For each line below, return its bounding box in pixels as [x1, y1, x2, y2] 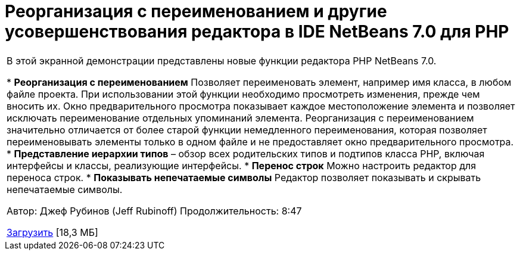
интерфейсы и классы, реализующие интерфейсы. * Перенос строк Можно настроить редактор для [7, 159, 477, 172]
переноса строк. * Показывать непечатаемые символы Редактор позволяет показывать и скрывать [7, 171, 481, 184]
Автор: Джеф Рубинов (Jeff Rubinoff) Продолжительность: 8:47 [7, 204, 302, 217]
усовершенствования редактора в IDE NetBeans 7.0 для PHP [5, 21, 509, 42]
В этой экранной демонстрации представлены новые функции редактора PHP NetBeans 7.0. [7, 54, 437, 67]
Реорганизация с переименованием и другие [5, 1, 387, 21]
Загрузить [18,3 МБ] [7, 226, 98, 238]
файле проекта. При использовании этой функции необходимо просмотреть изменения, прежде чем [7, 88, 480, 100]
